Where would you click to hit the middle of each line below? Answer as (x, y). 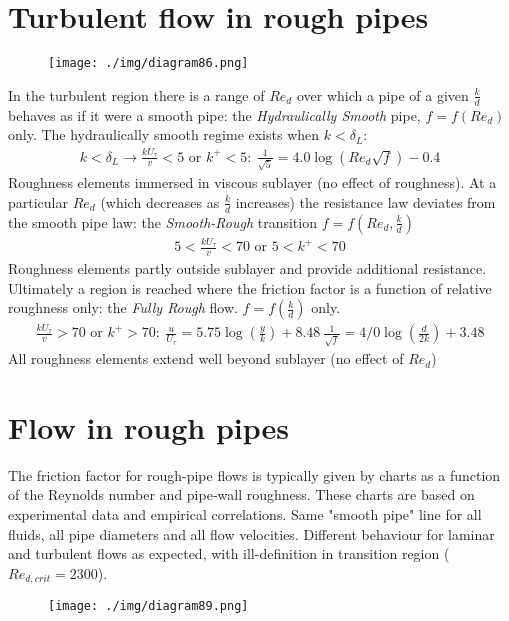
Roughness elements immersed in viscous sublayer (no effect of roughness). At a (252, 182)
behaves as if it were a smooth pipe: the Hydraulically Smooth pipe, (214, 114)
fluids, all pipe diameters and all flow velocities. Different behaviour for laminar (251, 533)
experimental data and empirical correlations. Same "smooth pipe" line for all (245, 514)
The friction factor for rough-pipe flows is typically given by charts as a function (254, 474)
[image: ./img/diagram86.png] (148, 63)
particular (38, 201)
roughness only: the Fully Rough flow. (123, 307)
